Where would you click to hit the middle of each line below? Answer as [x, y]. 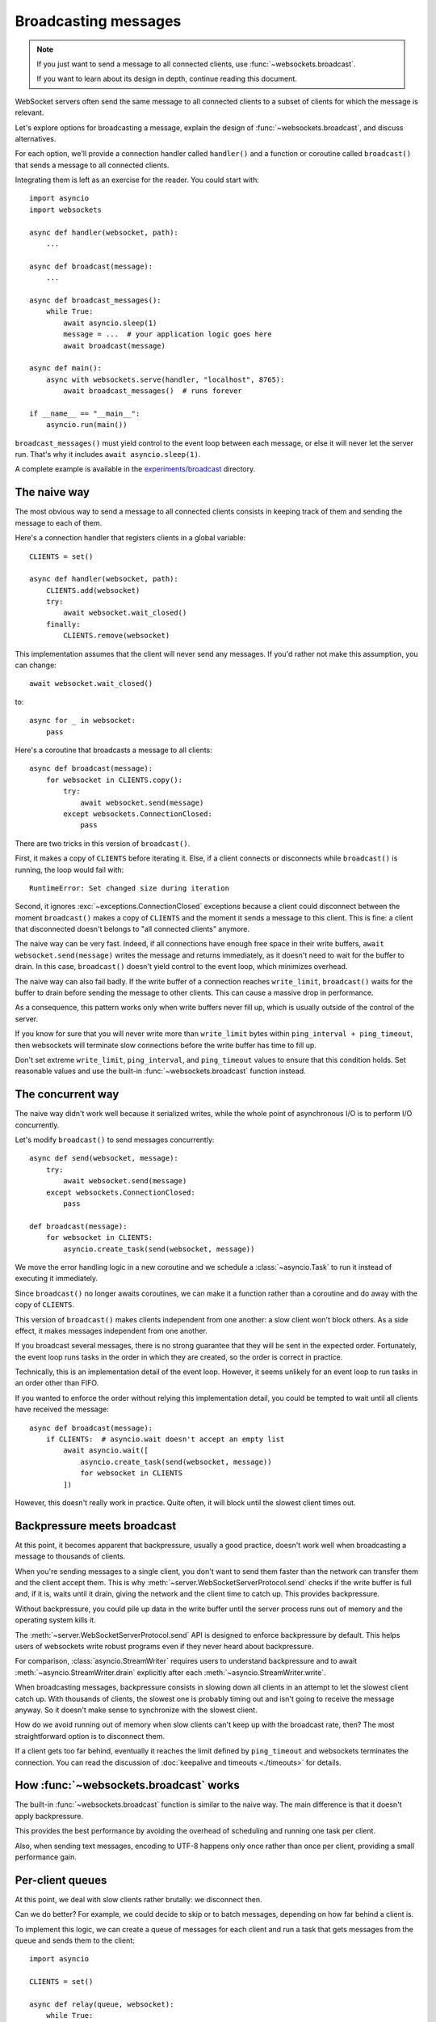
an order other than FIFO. [57, 1383]
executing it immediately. [57, 1279]
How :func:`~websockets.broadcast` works [127, 1785]
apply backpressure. [49, 1816]
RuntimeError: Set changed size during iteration [130, 888]
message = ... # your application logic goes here [168, 334]
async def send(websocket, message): [104, 1158]
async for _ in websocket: [83, 721]
